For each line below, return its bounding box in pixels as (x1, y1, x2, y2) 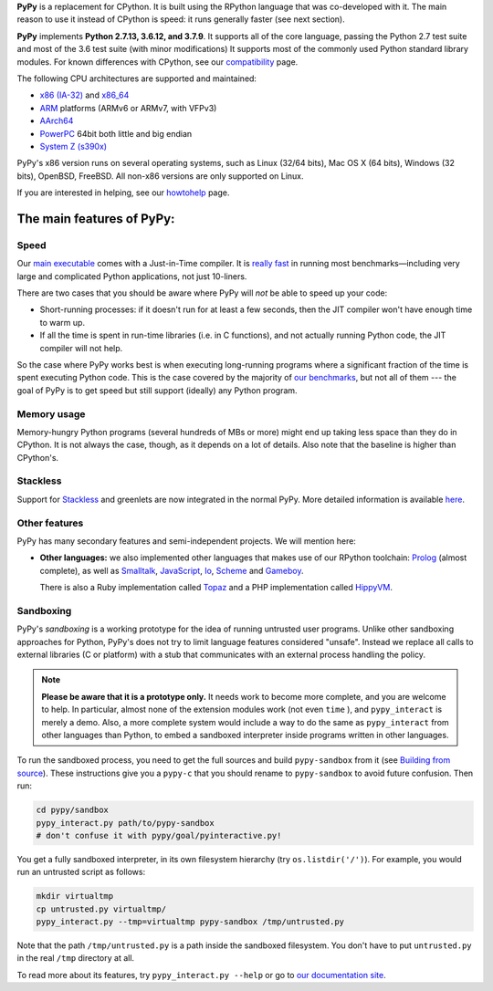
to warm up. (39, 317, 86, 328)
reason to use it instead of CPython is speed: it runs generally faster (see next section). (16, 14, 346, 25)
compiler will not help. (39, 342, 123, 353)
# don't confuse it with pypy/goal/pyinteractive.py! (36, 830, 282, 840)
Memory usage (16, 407, 86, 420)
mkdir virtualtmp (36, 891, 114, 902)
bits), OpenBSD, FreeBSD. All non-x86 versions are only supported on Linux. (16, 170, 305, 182)
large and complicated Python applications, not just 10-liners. (16, 270, 247, 282)
